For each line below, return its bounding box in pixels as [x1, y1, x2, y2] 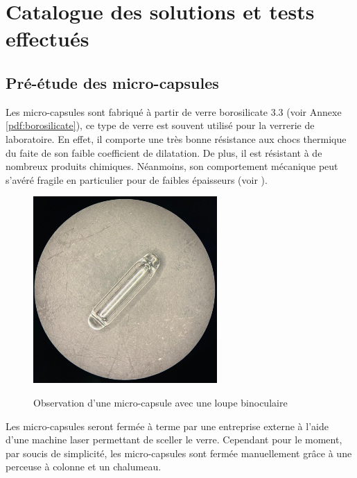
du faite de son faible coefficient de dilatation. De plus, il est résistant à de [6, 145, 322, 160]
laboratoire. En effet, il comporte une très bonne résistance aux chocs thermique [6, 131, 347, 146]
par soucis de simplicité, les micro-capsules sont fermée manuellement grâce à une [6, 445, 352, 460]
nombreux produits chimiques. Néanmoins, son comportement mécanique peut [6, 159, 338, 173]
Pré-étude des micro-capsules [6, 71, 219, 93]
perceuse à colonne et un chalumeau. [6, 459, 162, 474]
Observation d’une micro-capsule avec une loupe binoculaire [33, 395, 288, 409]
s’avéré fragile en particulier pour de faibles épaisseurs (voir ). [6, 172, 268, 187]
